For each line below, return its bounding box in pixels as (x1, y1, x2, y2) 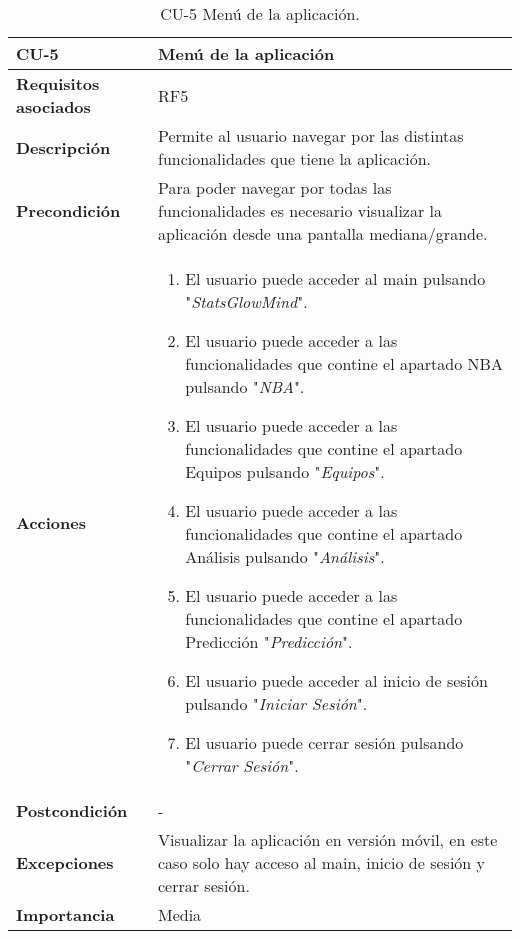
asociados (16, 95, 91, 118)
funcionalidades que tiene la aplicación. (157, 147, 431, 170)
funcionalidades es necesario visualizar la (157, 199, 442, 222)
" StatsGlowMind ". (185, 290, 308, 313)
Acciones (16, 510, 86, 534)
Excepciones (16, 851, 114, 874)
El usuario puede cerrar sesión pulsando (185, 731, 464, 754)
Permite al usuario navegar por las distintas (157, 124, 464, 147)
